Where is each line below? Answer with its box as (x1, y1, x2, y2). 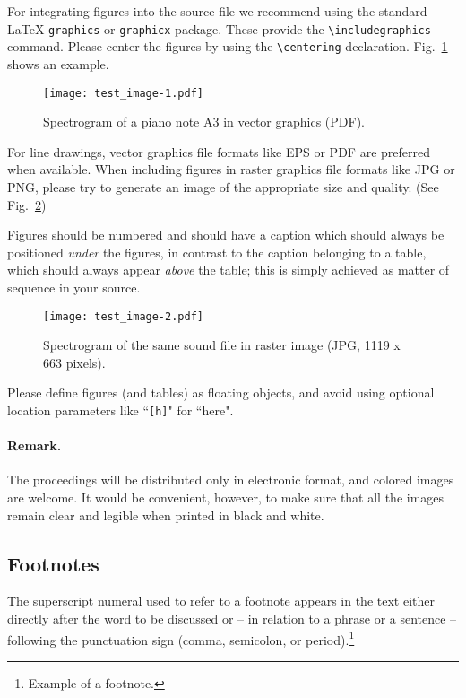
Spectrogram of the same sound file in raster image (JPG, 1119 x (43, 336, 401, 354)
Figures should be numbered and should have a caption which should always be (7, 225, 444, 244)
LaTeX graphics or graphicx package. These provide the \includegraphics (7, 19, 431, 38)
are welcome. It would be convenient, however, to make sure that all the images (7, 487, 444, 506)
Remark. (7, 436, 62, 455)
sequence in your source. (7, 277, 141, 296)
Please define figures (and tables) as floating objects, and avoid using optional (7, 383, 435, 402)
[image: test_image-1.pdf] (43, 86, 203, 100)
